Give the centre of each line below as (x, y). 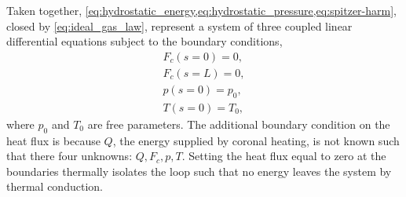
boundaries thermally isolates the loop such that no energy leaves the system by (199, 171)
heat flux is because (53, 140)
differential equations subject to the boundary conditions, (144, 41)
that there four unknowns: (69, 156)
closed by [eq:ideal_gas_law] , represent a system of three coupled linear (179, 26)
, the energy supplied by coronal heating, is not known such (256, 140)
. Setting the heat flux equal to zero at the (284, 156)
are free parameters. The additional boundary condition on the (239, 124)
